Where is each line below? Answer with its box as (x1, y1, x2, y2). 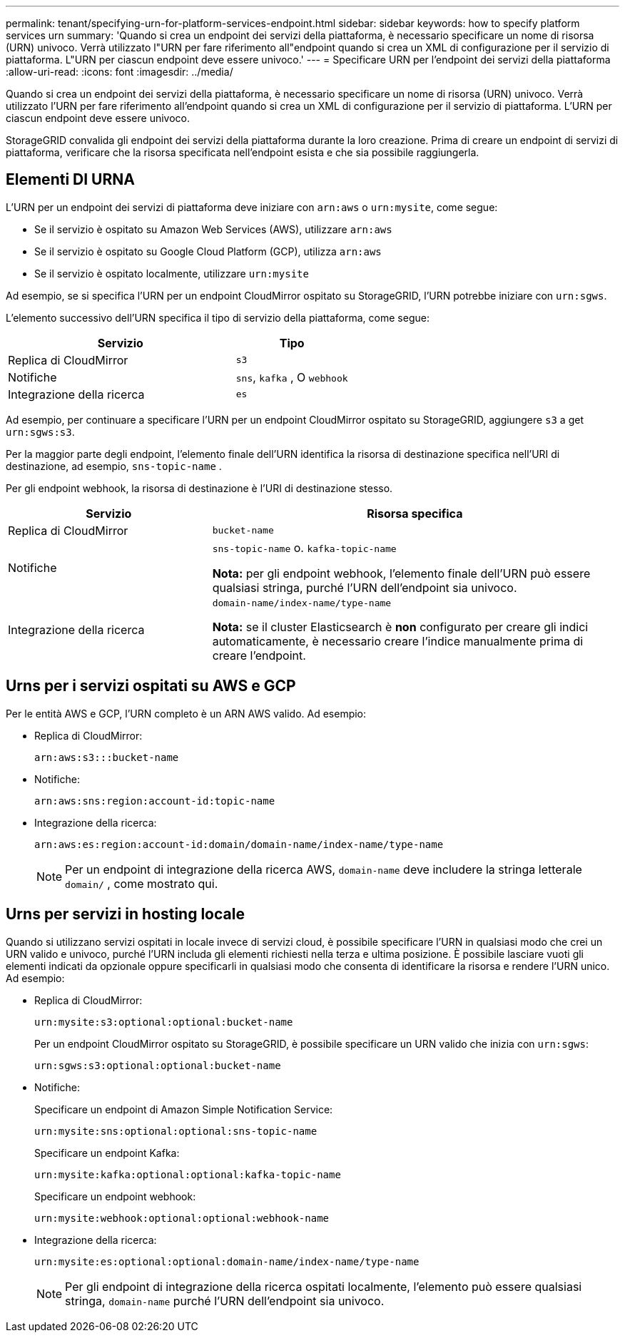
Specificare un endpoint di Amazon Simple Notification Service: (34, 1103, 333, 1115)
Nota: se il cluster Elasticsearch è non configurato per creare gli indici (212, 619, 589, 634)
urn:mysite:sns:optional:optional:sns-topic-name (34, 1125, 317, 1137)
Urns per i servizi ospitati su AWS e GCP (6, 677, 296, 695)
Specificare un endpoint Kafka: (34, 1146, 180, 1159)
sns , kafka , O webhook (235, 369, 348, 384)
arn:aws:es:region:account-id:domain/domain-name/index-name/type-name (34, 838, 444, 850)
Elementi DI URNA (6, 170, 135, 189)
